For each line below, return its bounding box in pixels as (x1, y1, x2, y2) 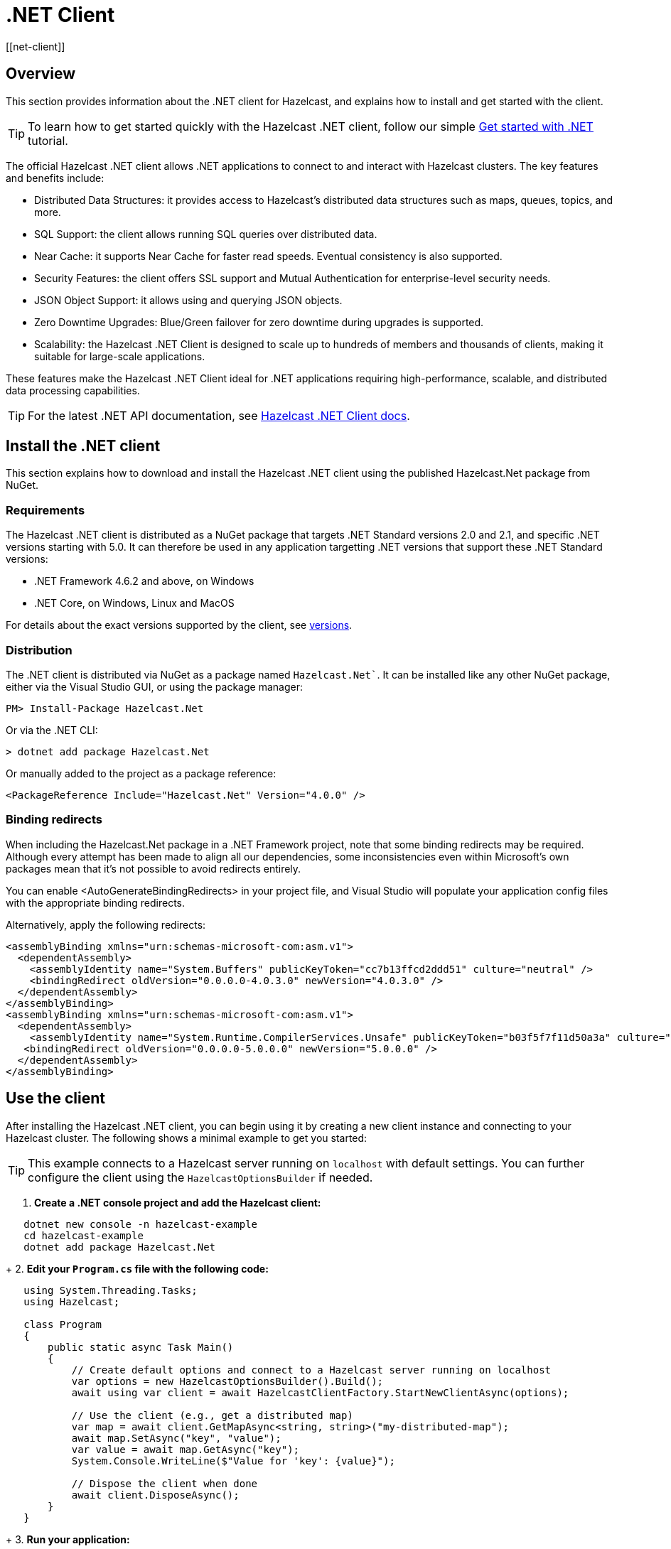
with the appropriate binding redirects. (6, 896, 186, 909)
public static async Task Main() (48, 1341, 234, 1353)
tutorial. (28, 133, 68, 148)
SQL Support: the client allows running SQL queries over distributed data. (34, 227, 377, 240)
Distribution (6, 642, 73, 657)
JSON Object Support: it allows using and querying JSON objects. (34, 293, 343, 306)
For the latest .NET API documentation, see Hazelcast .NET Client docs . (28, 408, 410, 423)
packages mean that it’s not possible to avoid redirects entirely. (6, 862, 301, 875)
